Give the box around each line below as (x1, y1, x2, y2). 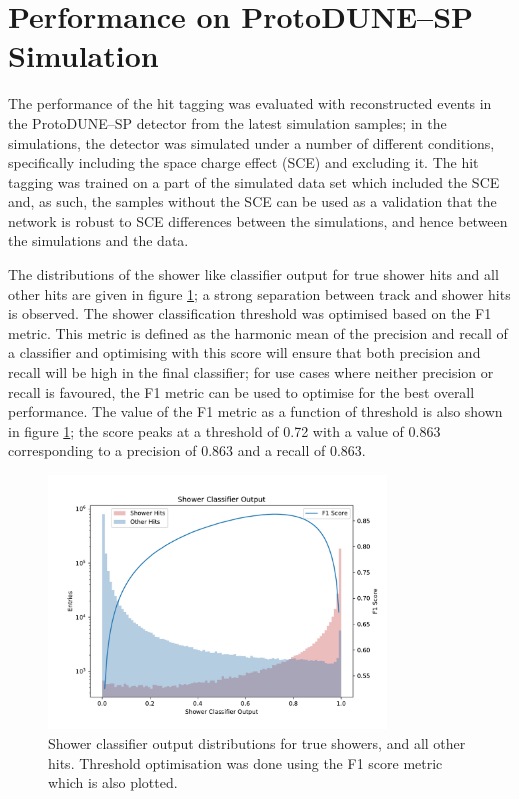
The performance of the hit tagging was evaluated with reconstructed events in (8, 93, 492, 114)
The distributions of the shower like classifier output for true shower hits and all (8, 264, 499, 285)
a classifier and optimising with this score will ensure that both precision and (8, 342, 481, 363)
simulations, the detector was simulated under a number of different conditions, (8, 132, 495, 153)
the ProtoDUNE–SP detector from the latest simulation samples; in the (8, 112, 447, 133)
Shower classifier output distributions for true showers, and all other (48, 732, 466, 753)
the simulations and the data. (8, 230, 189, 251)
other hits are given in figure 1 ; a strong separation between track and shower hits (8, 283, 511, 304)
